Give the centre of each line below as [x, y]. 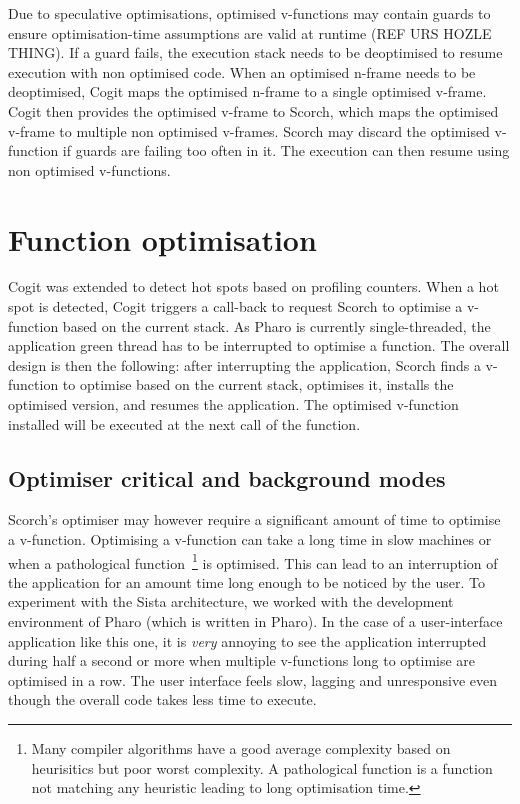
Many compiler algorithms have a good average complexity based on [241, 748]
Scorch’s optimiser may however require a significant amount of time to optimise [254, 519]
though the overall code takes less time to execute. [162, 699]
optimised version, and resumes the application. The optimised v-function [233, 404]
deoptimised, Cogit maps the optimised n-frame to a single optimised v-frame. [247, 91]
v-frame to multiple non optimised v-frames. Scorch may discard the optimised [249, 130]
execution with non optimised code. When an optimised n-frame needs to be [242, 71]
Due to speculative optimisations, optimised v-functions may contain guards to [249, 13]
